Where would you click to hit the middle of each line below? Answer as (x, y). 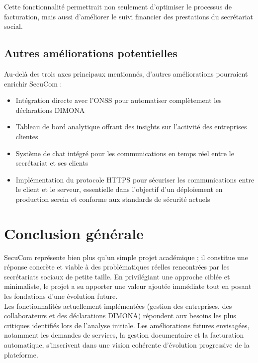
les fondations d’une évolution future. (61, 296)
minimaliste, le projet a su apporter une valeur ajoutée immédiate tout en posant (128, 286)
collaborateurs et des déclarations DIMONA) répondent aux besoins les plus (120, 316)
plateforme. (21, 354)
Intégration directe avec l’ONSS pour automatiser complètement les (119, 100)
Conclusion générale (74, 233)
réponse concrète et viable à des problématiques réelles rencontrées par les (117, 267)
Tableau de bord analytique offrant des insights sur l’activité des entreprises (131, 127)
